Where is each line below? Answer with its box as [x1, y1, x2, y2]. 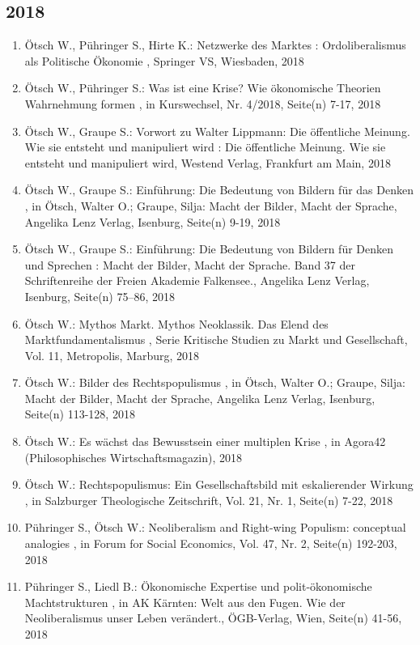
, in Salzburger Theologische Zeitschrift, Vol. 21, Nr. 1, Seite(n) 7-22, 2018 [24, 491, 393, 508]
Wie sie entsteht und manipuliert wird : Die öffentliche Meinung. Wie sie [24, 138, 386, 155]
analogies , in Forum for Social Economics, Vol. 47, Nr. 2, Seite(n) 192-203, [24, 535, 397, 552]
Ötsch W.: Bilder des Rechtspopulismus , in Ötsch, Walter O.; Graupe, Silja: [24, 374, 405, 391]
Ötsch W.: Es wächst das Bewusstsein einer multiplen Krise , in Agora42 [24, 433, 386, 450]
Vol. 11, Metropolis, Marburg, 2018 [24, 346, 200, 363]
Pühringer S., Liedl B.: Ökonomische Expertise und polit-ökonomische [24, 578, 372, 595]
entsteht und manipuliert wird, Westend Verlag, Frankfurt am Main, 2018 [24, 154, 391, 171]
